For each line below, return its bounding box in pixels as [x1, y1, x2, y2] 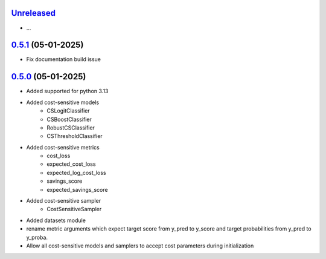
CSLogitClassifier [46, 107, 90, 114]
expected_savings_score [46, 186, 108, 193]
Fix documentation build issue [26, 56, 101, 63]
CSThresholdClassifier [46, 133, 103, 140]
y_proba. [26, 234, 48, 241]
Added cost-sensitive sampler [26, 197, 101, 205]
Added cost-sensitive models [26, 99, 100, 106]
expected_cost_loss [46, 160, 96, 168]
